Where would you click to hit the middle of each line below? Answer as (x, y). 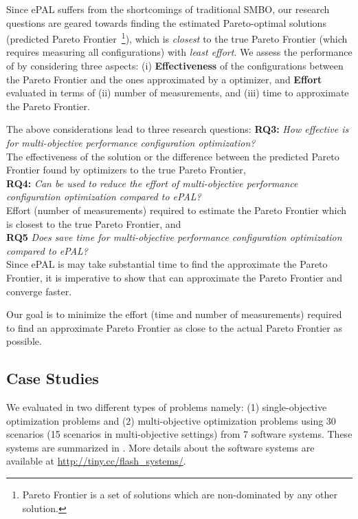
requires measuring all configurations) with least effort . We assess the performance (179, 52)
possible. (24, 341)
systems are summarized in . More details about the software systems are (160, 447)
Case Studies (53, 378)
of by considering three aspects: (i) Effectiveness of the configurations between (175, 66)
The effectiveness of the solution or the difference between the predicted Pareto (173, 156)
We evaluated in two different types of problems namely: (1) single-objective (167, 407)
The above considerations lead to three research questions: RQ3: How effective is (178, 129)
